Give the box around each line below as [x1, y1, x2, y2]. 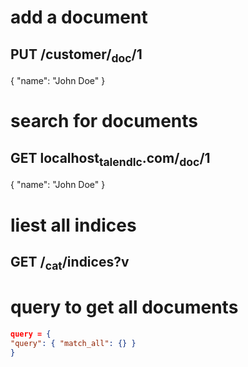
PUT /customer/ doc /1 [10, 46, 143, 65]
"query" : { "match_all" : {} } [10, 338, 137, 348]
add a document [10, 6, 148, 29]
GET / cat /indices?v [10, 253, 130, 273]
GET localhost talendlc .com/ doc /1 [10, 149, 211, 169]
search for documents [10, 110, 199, 133]
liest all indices [10, 214, 137, 236]
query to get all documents [10, 296, 239, 319]
